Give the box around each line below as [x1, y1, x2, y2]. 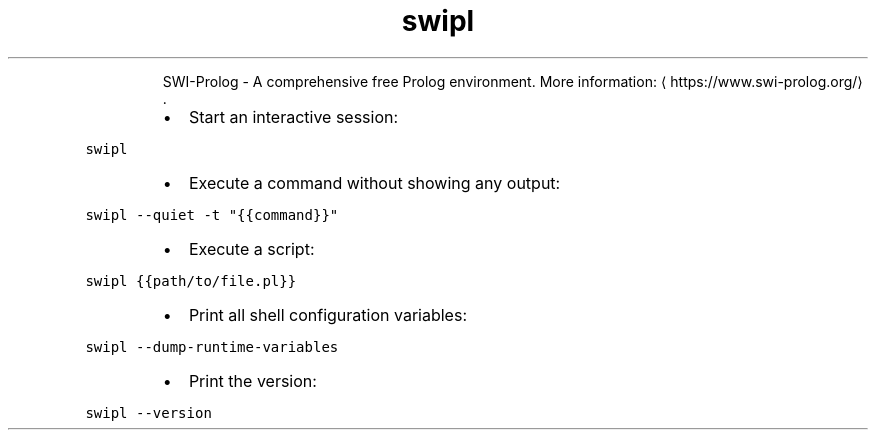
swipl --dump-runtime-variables [85, 338, 339, 355]
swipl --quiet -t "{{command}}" [85, 206, 339, 223]
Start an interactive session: [188, 106, 399, 127]
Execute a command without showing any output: [188, 172, 561, 193]
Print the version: [188, 370, 317, 391]
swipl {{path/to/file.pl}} [85, 272, 297, 289]
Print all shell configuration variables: [188, 304, 467, 325]
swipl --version [85, 404, 212, 421]
